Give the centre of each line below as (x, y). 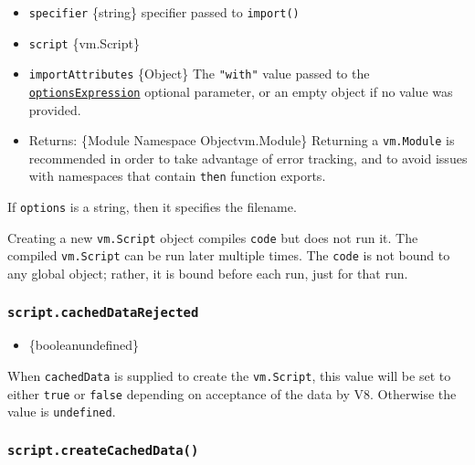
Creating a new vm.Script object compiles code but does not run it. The (213, 237)
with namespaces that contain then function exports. (177, 176)
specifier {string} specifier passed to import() (164, 12)
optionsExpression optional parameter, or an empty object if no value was (241, 91)
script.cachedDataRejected (103, 312)
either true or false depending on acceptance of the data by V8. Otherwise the (232, 393)
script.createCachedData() (103, 450)
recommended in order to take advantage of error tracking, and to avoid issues (248, 158)
